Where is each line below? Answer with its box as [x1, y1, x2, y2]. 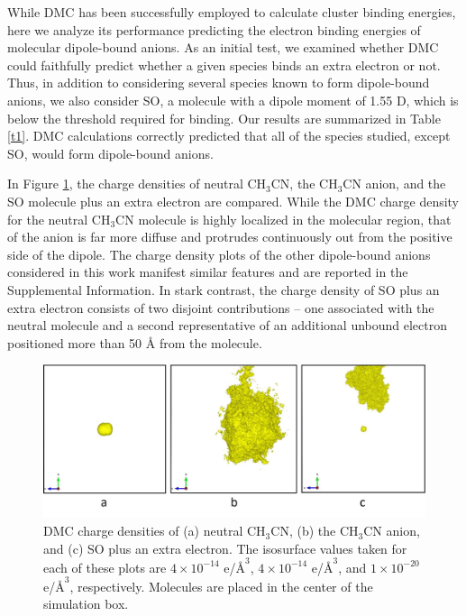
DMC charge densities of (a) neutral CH [43, 521, 266, 540]
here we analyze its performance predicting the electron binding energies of [7, 20, 421, 39]
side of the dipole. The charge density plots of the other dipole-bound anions [7, 244, 431, 263]
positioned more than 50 [7, 333, 142, 352]
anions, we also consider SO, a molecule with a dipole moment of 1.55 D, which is [7, 90, 459, 109]
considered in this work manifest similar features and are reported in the [7, 262, 408, 281]
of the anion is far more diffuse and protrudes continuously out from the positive [7, 227, 452, 246]
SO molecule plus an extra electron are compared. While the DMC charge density [7, 191, 460, 210]
